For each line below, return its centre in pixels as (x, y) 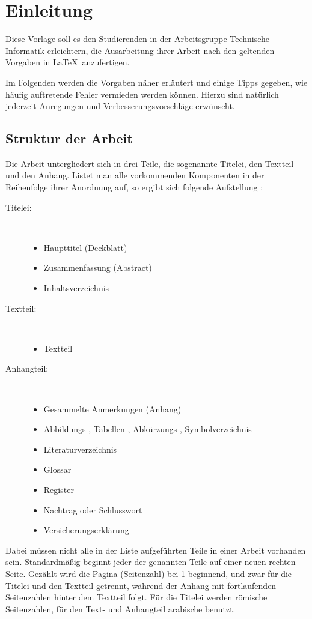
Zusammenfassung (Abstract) (98, 267)
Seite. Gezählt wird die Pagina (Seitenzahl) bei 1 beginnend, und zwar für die (149, 573)
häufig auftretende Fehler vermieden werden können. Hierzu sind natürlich (142, 94)
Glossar (57, 469)
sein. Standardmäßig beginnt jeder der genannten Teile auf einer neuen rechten (151, 562)
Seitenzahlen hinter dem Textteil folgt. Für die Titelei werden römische (136, 597)
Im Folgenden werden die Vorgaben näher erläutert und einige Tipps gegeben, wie (157, 82)
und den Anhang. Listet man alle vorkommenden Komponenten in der (135, 175)
